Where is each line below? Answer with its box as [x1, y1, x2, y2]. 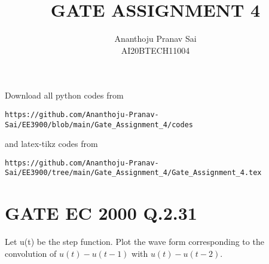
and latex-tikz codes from [5, 137, 98, 150]
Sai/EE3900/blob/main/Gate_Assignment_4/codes [5, 120, 193, 129]
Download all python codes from [5, 89, 124, 102]
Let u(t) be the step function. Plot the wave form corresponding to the [5, 235, 264, 248]
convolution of [5, 247, 57, 259]
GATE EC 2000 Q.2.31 [5, 201, 197, 225]
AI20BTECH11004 [121, 44, 190, 56]
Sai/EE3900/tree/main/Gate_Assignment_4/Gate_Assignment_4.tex [5, 168, 262, 177]
